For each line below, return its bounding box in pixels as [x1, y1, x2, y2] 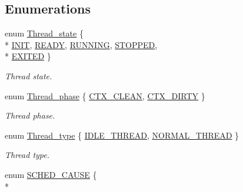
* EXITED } [5, 50, 51, 62]
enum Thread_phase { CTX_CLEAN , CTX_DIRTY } [5, 89, 205, 102]
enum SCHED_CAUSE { [5, 168, 97, 180]
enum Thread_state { [5, 27, 84, 39]
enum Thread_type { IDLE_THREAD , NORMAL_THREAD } [5, 129, 239, 141]
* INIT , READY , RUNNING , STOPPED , [5, 38, 158, 50]
